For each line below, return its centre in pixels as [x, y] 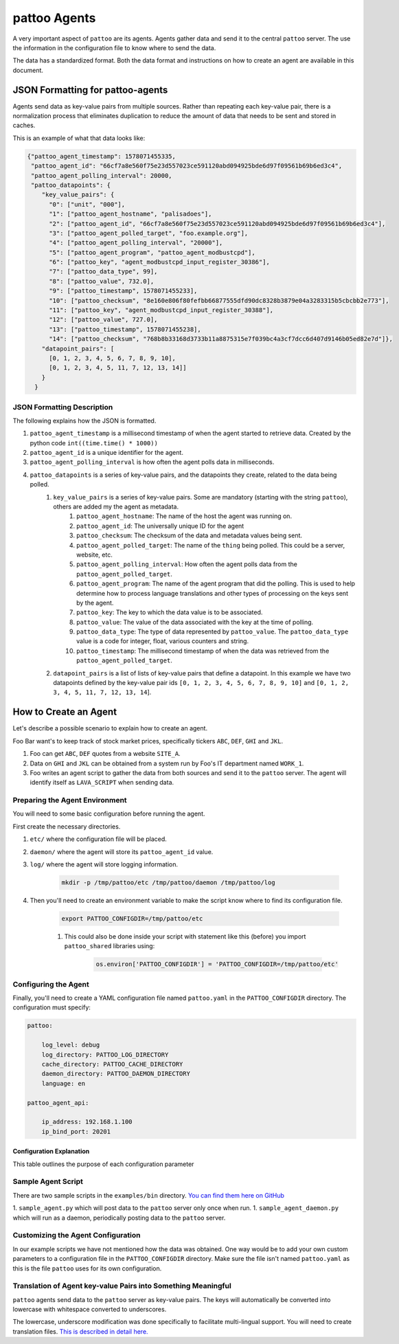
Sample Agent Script [48, 1182]
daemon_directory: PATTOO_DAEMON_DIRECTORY [116, 1074]
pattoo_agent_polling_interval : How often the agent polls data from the [187, 564]
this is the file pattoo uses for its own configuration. [87, 1268]
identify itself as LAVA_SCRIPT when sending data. [102, 783]
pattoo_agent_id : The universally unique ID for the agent [160, 526]
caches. [24, 125]
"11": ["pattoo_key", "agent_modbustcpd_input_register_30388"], [161, 310]
